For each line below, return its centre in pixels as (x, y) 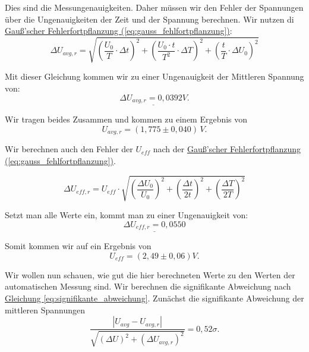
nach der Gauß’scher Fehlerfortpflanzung (227, 149)
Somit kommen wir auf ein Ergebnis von (78, 246)
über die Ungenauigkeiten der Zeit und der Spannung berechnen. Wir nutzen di (149, 19)
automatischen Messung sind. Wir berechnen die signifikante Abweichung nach (148, 286)
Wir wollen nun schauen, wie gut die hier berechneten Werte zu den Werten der (150, 274)
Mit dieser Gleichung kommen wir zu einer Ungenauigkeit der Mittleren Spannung (154, 76)
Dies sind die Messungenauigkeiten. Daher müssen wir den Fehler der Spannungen (154, 7)
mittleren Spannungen (45, 309)
